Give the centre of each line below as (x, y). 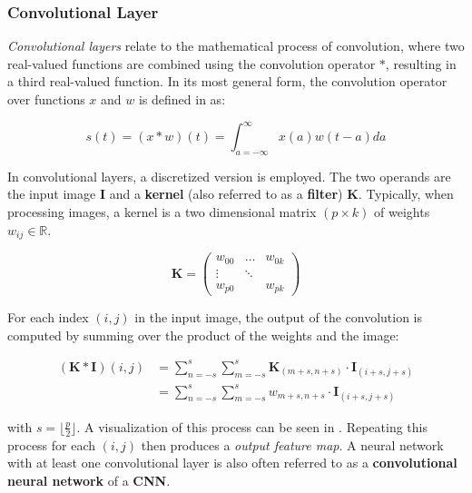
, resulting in (421, 63)
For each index (48, 317)
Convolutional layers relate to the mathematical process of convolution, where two (236, 46)
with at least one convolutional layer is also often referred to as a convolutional (232, 463)
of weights (402, 212)
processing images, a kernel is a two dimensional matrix (162, 212)
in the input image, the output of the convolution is (279, 317)
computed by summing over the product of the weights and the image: (203, 335)
